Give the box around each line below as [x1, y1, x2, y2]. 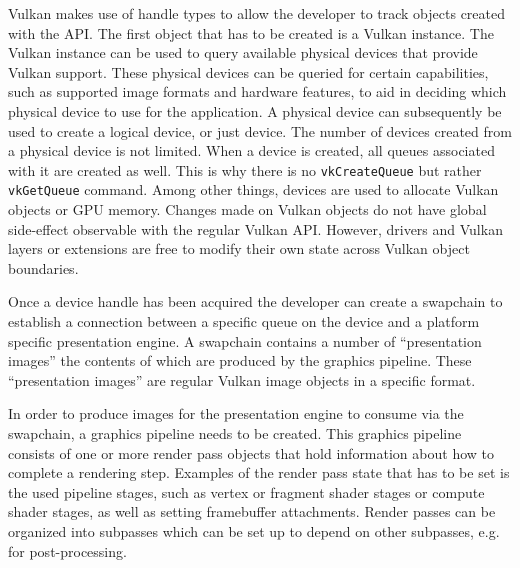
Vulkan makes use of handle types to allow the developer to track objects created [8, 3, 505, 23]
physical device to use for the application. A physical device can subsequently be [8, 100, 502, 121]
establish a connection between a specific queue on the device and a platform [8, 311, 480, 332]
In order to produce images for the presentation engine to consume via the [8, 403, 464, 424]
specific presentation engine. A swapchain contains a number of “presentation [8, 330, 482, 351]
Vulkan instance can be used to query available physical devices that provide [8, 42, 478, 63]
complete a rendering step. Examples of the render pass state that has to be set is [8, 462, 510, 483]
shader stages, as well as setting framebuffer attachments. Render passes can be [8, 501, 496, 522]
